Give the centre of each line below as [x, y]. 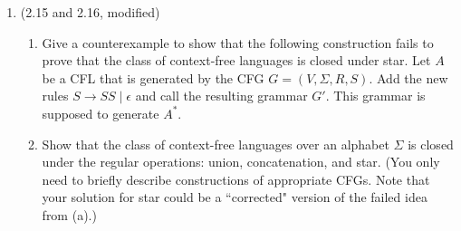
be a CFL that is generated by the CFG [153, 77]
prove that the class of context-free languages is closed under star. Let [236, 60]
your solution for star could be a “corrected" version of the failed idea [235, 197]
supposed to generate [101, 113]
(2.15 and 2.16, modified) [90, 12]
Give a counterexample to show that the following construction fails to [238, 42]
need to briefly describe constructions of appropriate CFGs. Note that [236, 179]
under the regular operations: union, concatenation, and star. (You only [241, 162]
